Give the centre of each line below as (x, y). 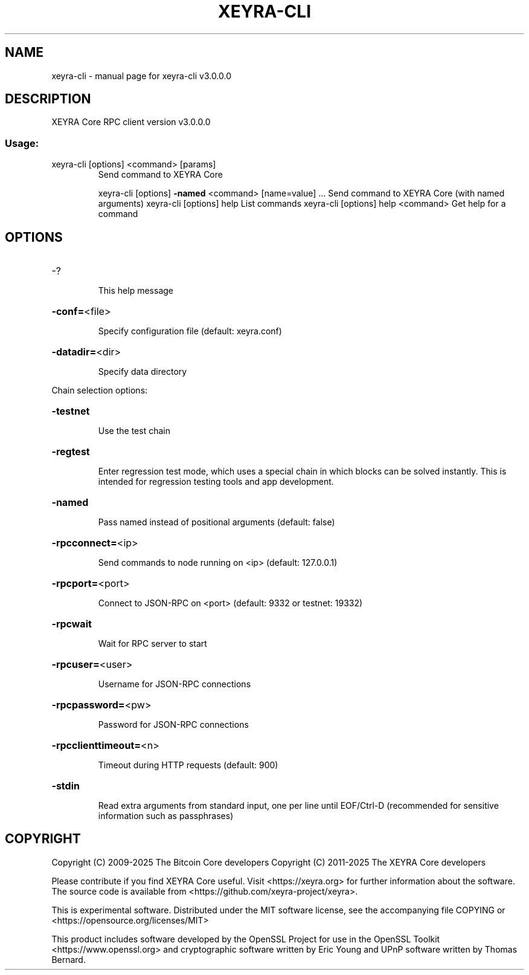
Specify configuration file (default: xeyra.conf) (190, 331)
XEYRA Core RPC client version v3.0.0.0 (131, 122)
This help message (136, 291)
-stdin (66, 786)
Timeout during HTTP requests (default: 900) (188, 765)
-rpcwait (72, 624)
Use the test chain (134, 431)
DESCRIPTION (48, 99)
